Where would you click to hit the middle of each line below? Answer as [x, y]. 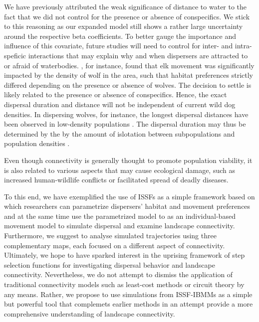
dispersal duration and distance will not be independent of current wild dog [120, 104]
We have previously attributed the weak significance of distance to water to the [126, 6]
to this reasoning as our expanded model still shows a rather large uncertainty [124, 26]
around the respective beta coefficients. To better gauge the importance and [120, 36]
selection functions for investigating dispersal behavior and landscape [110, 264]
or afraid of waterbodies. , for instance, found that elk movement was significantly [129, 65]
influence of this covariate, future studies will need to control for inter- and [119, 46]
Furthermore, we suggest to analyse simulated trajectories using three [110, 236]
